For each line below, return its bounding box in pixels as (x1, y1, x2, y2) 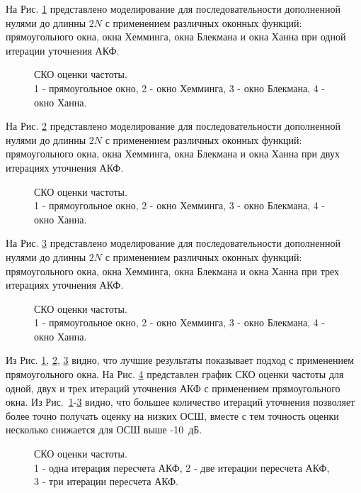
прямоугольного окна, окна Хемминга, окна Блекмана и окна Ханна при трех (6, 263, 339, 278)
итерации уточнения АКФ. (6, 43, 120, 57)
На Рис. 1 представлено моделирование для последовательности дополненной (6, 1, 340, 16)
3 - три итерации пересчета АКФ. (34, 474, 179, 489)
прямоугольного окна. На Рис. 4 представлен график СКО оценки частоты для (6, 367, 344, 382)
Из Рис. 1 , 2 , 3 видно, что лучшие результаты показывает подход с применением (6, 353, 355, 367)
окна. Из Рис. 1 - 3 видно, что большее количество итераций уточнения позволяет (6, 394, 355, 409)
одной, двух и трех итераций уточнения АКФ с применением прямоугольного (6, 380, 340, 395)
